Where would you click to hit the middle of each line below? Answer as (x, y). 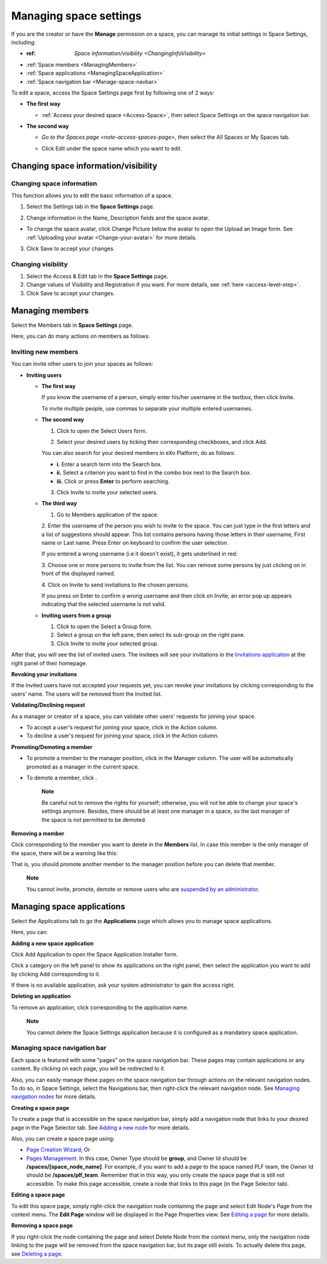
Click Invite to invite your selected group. (107, 644)
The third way (59, 503)
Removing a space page (42, 1226)
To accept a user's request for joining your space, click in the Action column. (122, 727)
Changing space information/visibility (84, 166)
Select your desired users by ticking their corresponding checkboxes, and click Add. (162, 442)
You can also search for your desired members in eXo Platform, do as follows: (138, 453)
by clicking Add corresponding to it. (56, 974)
